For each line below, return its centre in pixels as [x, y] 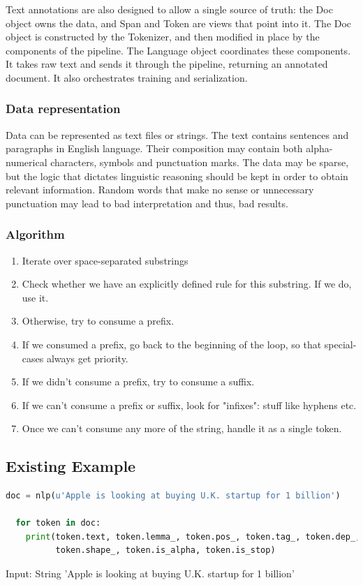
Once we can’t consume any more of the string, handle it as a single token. [182, 428]
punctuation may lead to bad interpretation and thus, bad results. [147, 203]
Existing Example [71, 466]
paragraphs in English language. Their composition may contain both [154, 148]
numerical [27, 162]
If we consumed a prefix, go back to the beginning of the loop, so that [172, 344]
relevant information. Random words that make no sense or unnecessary [160, 190]
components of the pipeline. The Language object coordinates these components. [178, 50]
